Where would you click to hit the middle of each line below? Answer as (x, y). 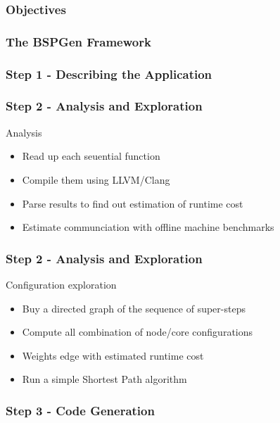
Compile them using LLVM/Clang (96, 179)
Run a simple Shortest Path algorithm (104, 379)
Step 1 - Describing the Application (109, 74)
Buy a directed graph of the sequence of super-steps (134, 308)
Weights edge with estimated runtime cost (113, 355)
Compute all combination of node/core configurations (138, 332)
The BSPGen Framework (78, 41)
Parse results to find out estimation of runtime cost (133, 203)
